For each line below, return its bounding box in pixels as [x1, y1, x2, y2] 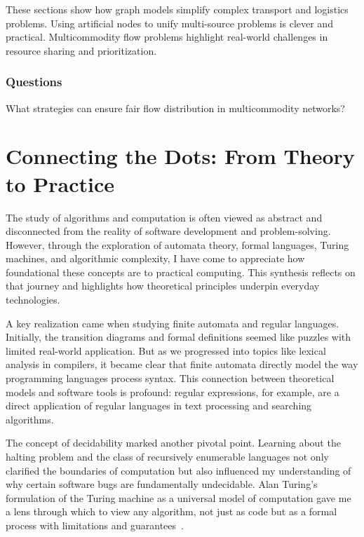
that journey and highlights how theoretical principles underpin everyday [6, 278, 320, 293]
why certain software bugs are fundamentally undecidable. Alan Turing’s [6, 477, 318, 491]
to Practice [6, 169, 115, 198]
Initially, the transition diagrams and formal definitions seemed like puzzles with [6, 329, 351, 344]
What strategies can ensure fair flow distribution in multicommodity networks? [6, 100, 345, 115]
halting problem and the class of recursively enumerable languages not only [6, 449, 329, 463]
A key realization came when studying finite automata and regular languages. [6, 315, 339, 330]
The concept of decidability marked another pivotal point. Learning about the [6, 435, 341, 450]
